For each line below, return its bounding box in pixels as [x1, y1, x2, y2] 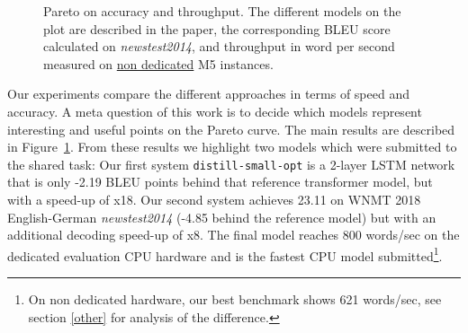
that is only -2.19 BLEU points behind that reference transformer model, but [7, 172, 433, 191]
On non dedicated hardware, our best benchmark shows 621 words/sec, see [28, 290, 442, 309]
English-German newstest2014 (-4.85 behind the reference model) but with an [7, 207, 436, 226]
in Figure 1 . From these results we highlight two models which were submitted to [7, 137, 457, 156]
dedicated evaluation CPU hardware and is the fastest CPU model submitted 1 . [7, 243, 443, 265]
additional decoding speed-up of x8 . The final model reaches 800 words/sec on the [7, 225, 460, 244]
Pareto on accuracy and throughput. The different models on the [43, 2, 401, 20]
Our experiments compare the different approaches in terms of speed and [7, 84, 409, 103]
